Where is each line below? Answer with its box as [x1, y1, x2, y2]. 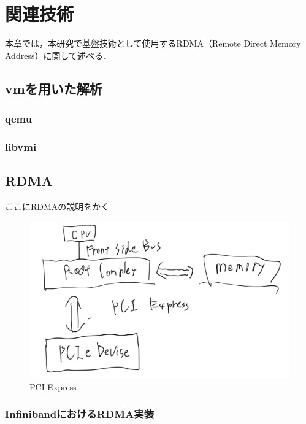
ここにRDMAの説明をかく [5, 199, 110, 212]
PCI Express [29, 380, 77, 393]
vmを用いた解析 [5, 79, 102, 98]
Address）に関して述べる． [5, 48, 112, 61]
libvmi [5, 139, 37, 154]
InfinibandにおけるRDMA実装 [5, 406, 155, 422]
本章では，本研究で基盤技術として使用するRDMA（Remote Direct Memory [5, 37, 301, 50]
